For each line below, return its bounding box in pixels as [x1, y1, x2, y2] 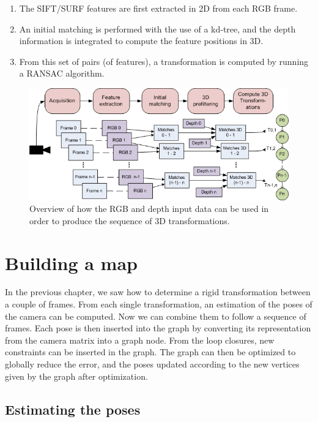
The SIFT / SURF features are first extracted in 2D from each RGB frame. [19, 2, 298, 14]
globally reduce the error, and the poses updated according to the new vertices [5, 358, 300, 370]
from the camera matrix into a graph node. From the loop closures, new [5, 333, 275, 346]
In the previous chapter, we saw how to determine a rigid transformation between [5, 285, 311, 298]
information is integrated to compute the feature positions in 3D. [19, 34, 264, 47]
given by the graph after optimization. [5, 369, 148, 382]
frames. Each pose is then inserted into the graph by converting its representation [5, 322, 311, 334]
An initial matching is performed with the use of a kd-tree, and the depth [19, 22, 296, 35]
